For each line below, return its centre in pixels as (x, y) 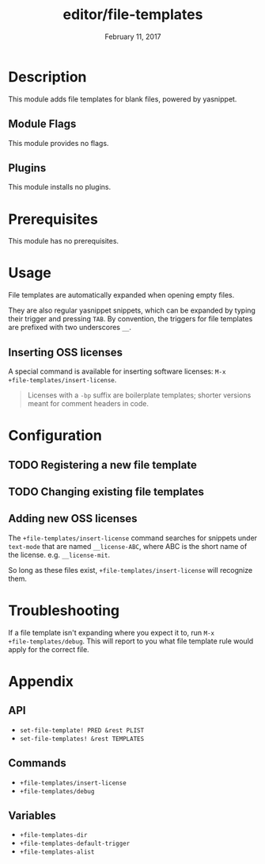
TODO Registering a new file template (103, 465)
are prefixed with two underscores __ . (70, 328)
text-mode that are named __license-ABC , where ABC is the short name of (128, 546)
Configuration (55, 436)
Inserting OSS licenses (65, 352)
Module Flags (42, 124)
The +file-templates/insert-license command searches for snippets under (133, 538)
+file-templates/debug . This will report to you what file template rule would (131, 641)
